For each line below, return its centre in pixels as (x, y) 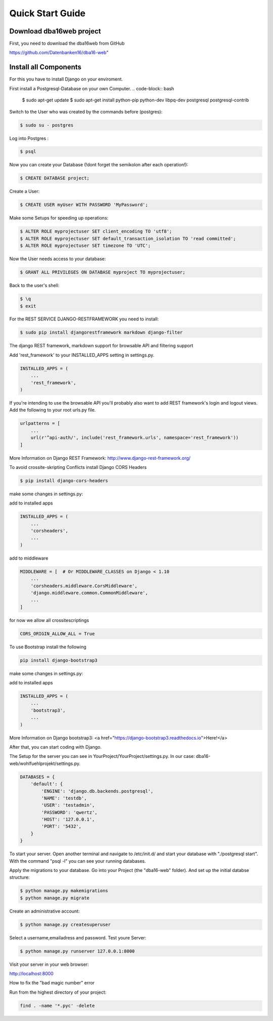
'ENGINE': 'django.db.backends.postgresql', (97, 791)
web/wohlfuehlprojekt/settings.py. (45, 763)
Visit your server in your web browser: (49, 964)
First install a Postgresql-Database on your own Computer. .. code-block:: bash (92, 88)
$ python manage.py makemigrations (64, 891)
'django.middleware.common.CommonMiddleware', (89, 593)
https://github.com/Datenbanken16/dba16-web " (59, 53)
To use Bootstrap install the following (48, 647)
